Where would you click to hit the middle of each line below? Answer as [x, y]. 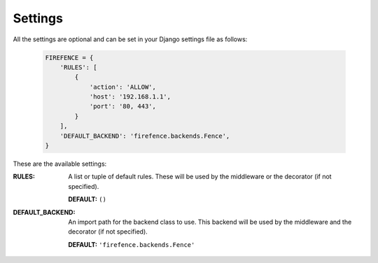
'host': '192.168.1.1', [130, 97]
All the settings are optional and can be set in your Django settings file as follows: [130, 39]
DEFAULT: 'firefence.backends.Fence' [132, 244]
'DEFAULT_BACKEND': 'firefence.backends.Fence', [145, 136]
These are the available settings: [60, 164]
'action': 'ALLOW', [123, 87]
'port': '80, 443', [123, 106]
